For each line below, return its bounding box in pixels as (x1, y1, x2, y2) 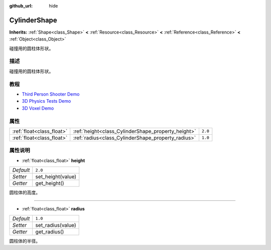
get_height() (35, 180, 65, 187)
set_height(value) (35, 173, 77, 180)
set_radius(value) (35, 221, 76, 228)
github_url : (9, 3, 33, 9)
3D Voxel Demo (22, 105, 54, 111)
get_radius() (35, 228, 64, 235)
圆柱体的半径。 (9, 238, 40, 244)
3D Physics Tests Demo (22, 98, 71, 104)
